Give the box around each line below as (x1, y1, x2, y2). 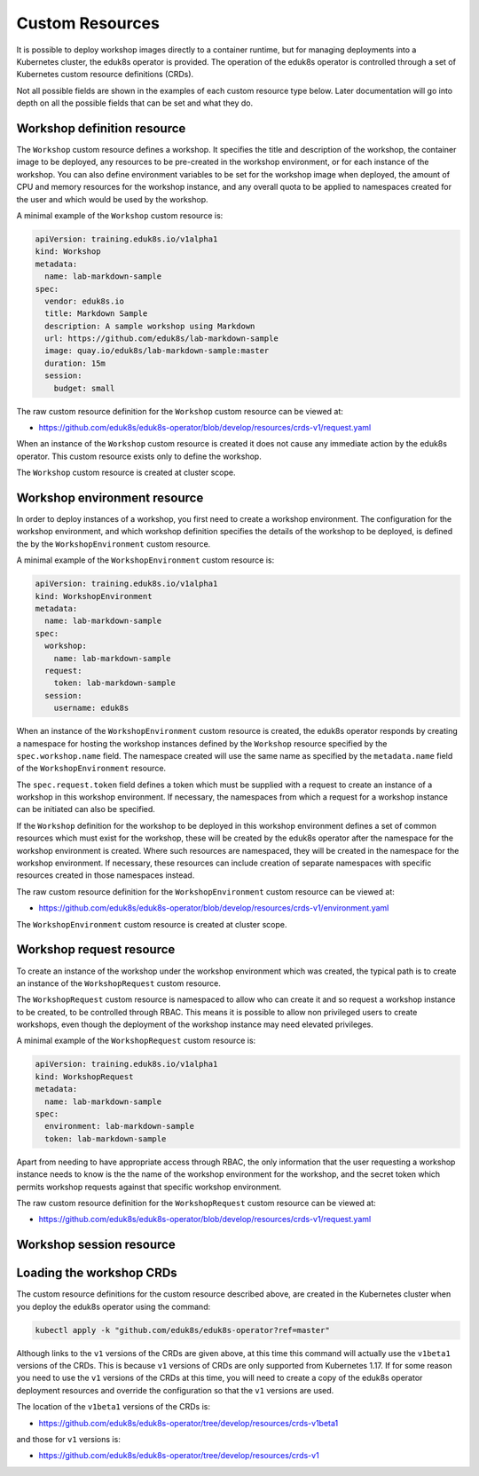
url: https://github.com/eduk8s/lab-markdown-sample (44, 334, 279, 343)
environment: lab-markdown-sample (44, 1121, 195, 1132)
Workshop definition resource (16, 121, 186, 136)
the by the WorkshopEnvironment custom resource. (16, 538, 211, 549)
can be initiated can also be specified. (16, 804, 155, 815)
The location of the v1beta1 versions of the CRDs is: (16, 1401, 210, 1412)
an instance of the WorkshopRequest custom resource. (16, 977, 222, 989)
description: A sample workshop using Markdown (44, 320, 255, 331)
